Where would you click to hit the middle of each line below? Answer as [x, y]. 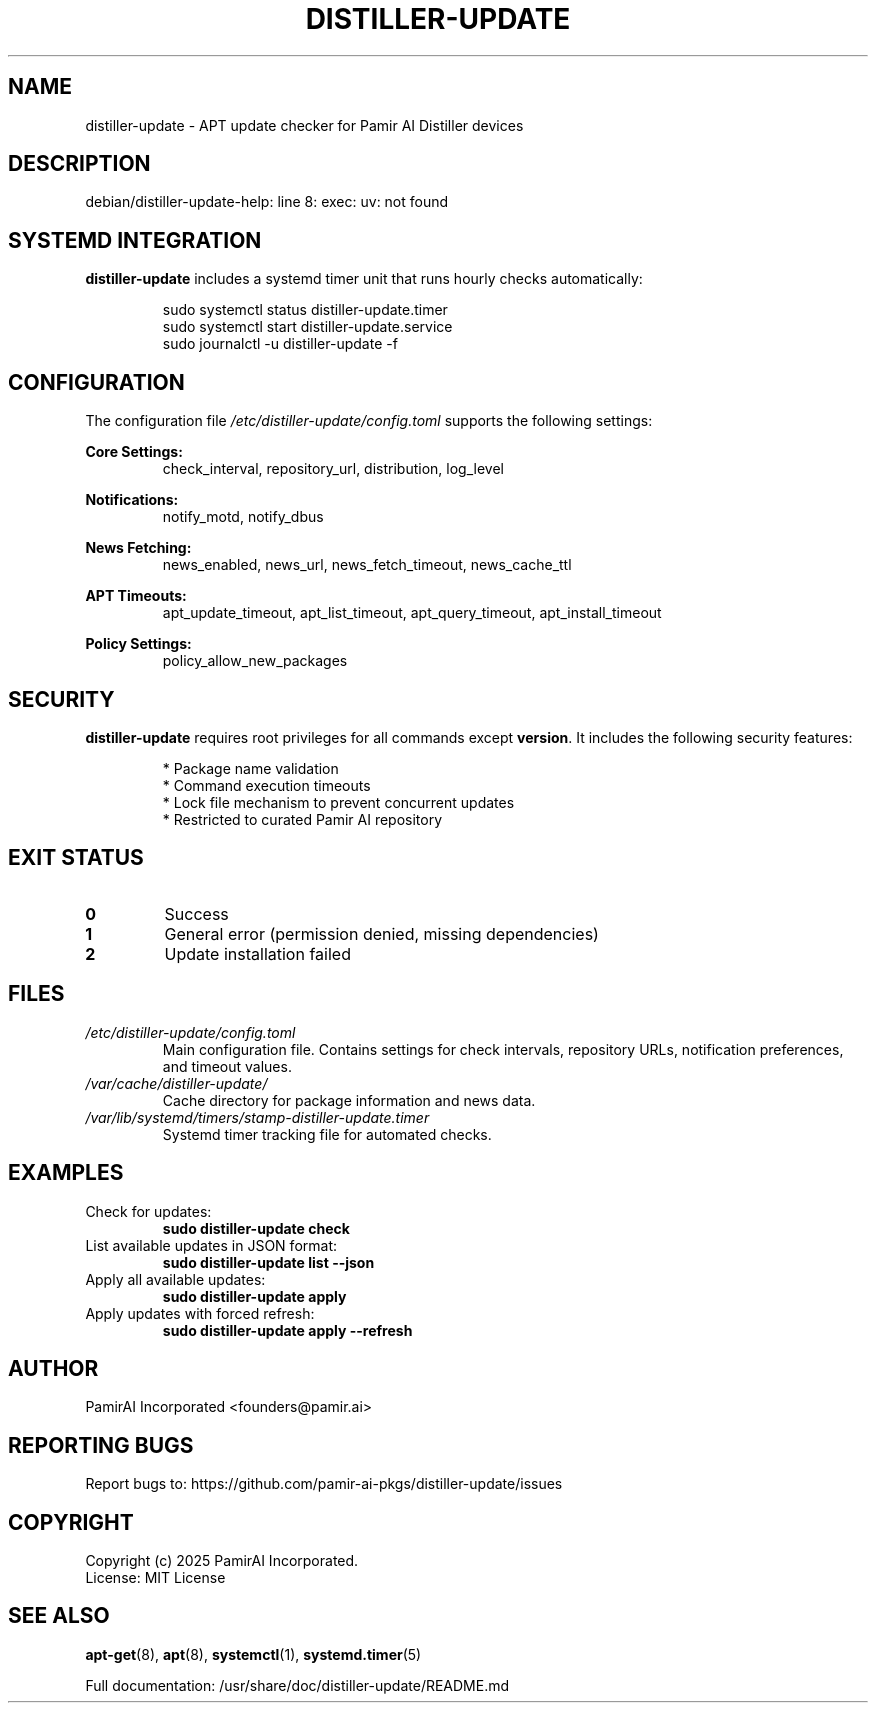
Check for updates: [148, 1211]
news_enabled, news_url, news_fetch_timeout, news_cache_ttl [367, 565]
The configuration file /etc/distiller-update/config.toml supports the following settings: [369, 421]
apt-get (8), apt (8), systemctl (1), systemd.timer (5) [253, 1654]
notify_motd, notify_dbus [243, 517]
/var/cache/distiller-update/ [176, 1083]
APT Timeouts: [136, 596]
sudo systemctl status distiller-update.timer [305, 310]
